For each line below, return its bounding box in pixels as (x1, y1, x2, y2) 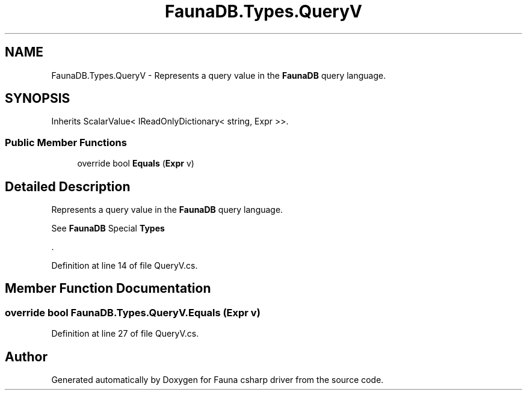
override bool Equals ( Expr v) (77, 158, 194, 169)
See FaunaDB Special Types (51, 223, 165, 234)
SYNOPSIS (5, 91, 70, 106)
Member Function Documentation (5, 281, 211, 296)
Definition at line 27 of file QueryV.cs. (51, 328, 199, 339)
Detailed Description (5, 179, 131, 194)
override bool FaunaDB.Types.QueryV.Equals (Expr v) (5, 306, 260, 319)
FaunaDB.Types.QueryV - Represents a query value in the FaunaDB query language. (51, 70, 386, 81)
